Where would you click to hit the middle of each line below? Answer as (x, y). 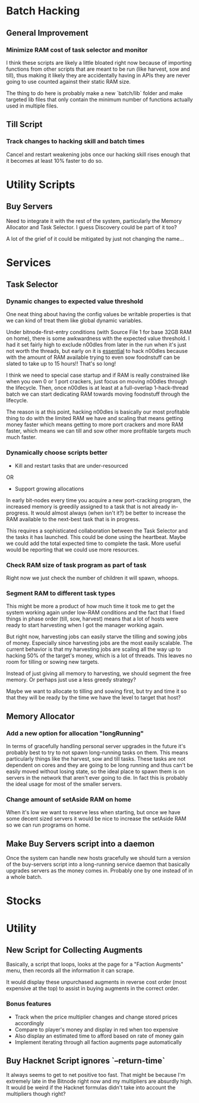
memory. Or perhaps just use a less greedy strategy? (71, 680)
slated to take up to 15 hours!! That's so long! (61, 364)
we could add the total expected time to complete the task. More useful (94, 543)
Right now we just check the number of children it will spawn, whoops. (93, 578)
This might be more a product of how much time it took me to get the (91, 606)
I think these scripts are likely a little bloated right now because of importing (99, 62)
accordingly (29, 1023)
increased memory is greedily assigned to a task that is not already (88, 506)
